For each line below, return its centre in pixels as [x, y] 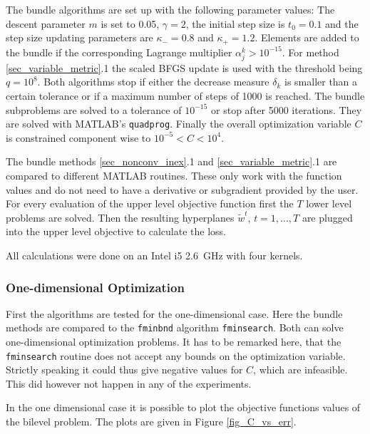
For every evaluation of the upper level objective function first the [150, 203]
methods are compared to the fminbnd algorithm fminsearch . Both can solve [175, 327]
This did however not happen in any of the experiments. [129, 383]
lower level [329, 203]
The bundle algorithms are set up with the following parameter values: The [170, 9]
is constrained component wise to [78, 137]
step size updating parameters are [79, 37]
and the [342, 23]
